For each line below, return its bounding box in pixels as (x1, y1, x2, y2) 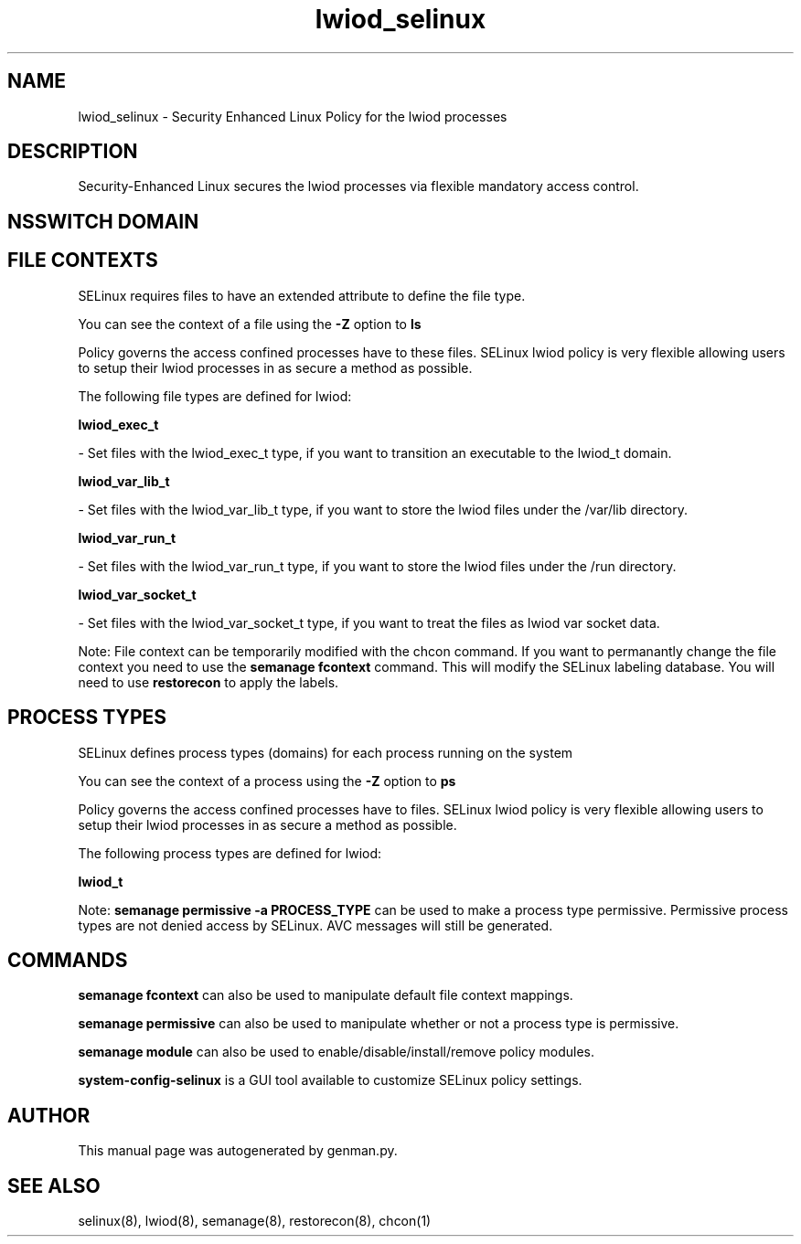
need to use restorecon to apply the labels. (78, 674, 339, 690)
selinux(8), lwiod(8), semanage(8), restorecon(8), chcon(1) (78, 1213, 432, 1229)
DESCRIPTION (7, 140, 138, 164)
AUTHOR (7, 1103, 91, 1127)
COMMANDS (7, 948, 128, 972)
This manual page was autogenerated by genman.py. (78, 1143, 398, 1159)
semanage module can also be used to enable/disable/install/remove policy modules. (78, 1044, 595, 1060)
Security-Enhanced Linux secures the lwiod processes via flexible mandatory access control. (78, 178, 639, 195)
